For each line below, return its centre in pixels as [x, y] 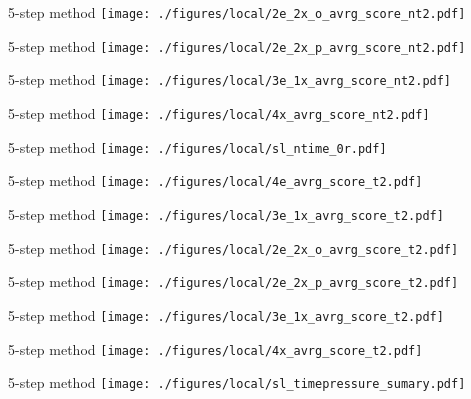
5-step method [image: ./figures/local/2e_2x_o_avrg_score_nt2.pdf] [237, 12]
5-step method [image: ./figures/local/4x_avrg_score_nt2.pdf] [219, 112]
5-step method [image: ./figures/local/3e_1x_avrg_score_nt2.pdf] [230, 79]
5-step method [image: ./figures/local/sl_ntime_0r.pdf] [197, 146]
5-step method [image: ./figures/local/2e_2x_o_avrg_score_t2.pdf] [233, 247]
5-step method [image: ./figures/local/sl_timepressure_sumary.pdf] [237, 382]
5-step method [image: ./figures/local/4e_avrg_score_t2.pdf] [215, 180]
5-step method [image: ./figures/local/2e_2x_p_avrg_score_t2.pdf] [233, 281]
